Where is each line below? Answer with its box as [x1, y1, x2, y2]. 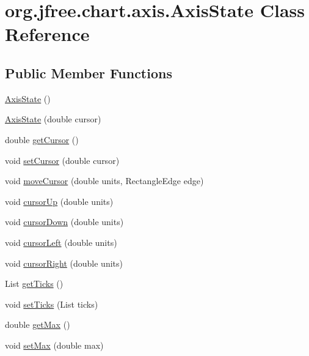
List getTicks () [5, 277, 64, 290]
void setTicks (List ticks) [5, 297, 98, 310]
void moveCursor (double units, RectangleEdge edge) [5, 174, 204, 187]
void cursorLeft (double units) [5, 235, 117, 248]
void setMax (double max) [5, 338, 104, 351]
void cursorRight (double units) [5, 256, 123, 269]
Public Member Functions [5, 63, 172, 82]
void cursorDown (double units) [5, 215, 124, 228]
